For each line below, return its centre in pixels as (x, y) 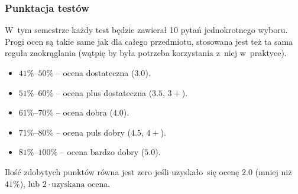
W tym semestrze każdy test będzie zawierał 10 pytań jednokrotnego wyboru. (146, 30)
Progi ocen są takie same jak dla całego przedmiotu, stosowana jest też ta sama (149, 41)
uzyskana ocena (80, 184)
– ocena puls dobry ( (93, 132)
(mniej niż (273, 171)
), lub (30, 183)
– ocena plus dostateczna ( (104, 92)
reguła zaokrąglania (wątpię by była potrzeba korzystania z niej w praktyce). (146, 53)
